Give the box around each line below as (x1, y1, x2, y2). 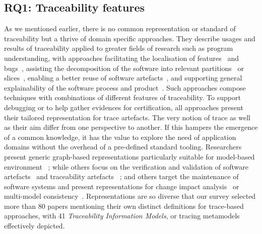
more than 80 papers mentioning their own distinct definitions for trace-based (4, 200, 244, 211)
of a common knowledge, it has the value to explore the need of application (4, 131, 236, 142)
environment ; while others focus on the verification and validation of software (4, 161, 248, 172)
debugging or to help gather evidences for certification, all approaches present (4, 102, 243, 112)
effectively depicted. (4, 220, 65, 231)
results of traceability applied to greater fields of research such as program (4, 43, 233, 53)
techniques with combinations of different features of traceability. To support (4, 92, 241, 103)
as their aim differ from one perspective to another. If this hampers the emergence (4, 122, 258, 132)
